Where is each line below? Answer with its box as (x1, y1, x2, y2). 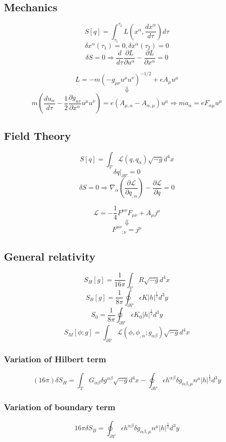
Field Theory (4, 128, 71, 143)
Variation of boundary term (4, 400, 116, 413)
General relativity (4, 248, 96, 264)
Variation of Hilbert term (4, 353, 106, 365)
